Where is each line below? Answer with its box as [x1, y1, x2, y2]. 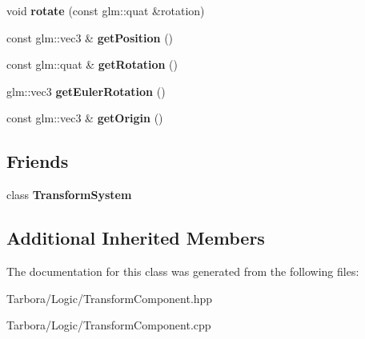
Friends [6, 149, 69, 173]
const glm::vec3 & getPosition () [6, 29, 174, 46]
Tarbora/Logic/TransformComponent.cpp [6, 317, 211, 333]
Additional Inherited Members [6, 225, 265, 250]
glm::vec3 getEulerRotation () [6, 82, 166, 99]
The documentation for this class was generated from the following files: [6, 262, 359, 279]
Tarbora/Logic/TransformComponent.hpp [6, 289, 213, 306]
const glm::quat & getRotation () [6, 56, 178, 73]
